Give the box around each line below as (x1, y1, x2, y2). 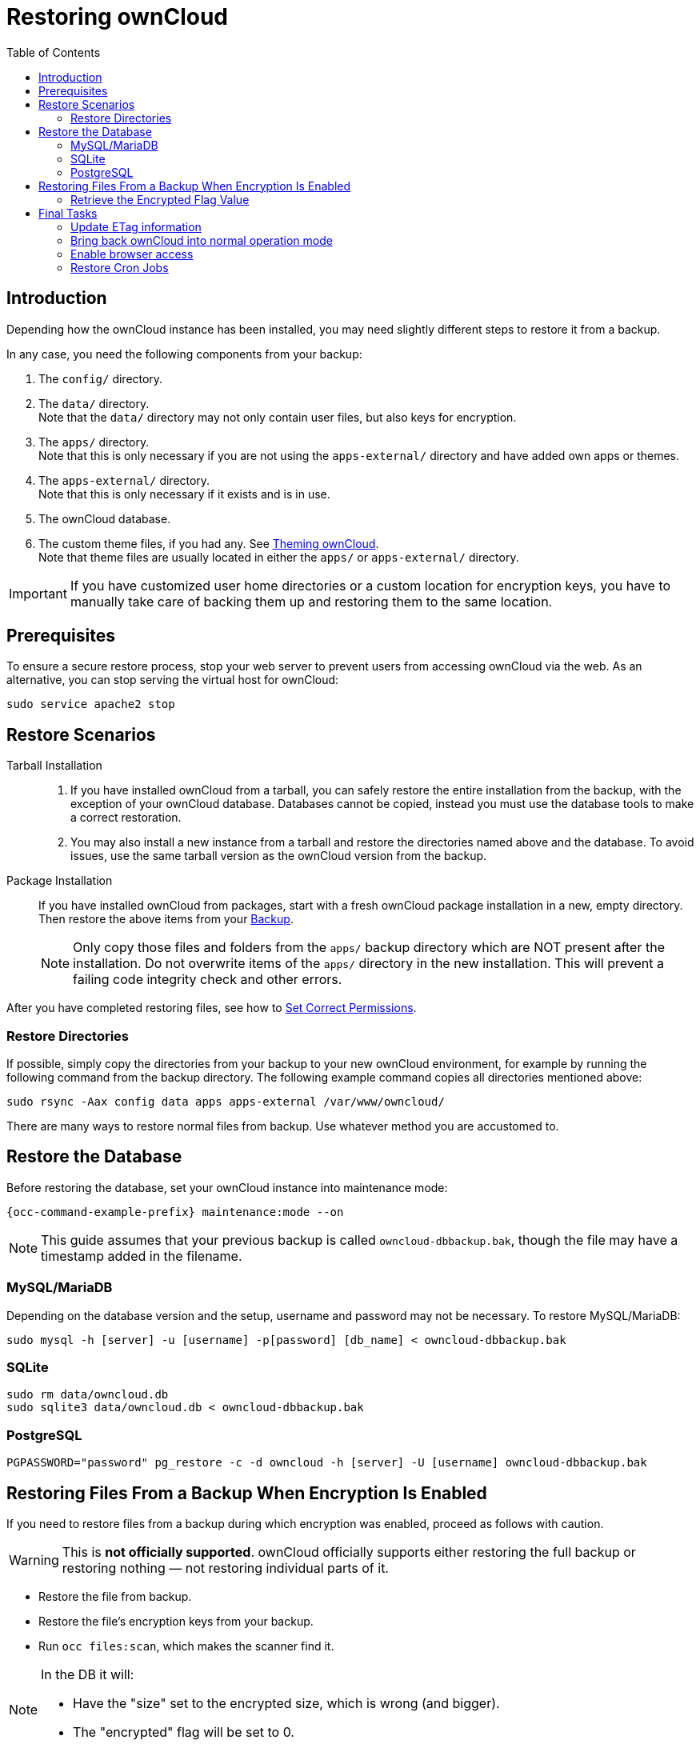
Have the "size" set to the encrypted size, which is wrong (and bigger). (73, 1694, 500, 1711)
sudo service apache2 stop (6, 698, 175, 711)
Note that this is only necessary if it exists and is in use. (38, 486, 330, 501)
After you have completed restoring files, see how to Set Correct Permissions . (6, 1001, 417, 1015)
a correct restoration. (70, 810, 182, 825)
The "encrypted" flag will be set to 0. (73, 1723, 294, 1740)
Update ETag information (70, 219, 202, 234)
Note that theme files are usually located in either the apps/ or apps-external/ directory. (38, 550, 519, 564)
